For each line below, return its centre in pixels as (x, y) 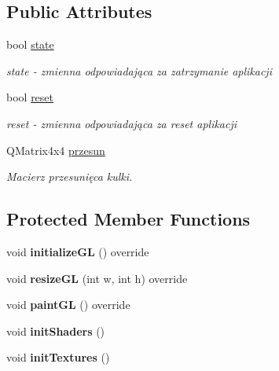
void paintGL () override (68, 305)
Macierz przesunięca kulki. (70, 176)
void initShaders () (56, 331)
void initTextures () (58, 357)
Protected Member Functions (128, 219)
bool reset (30, 97)
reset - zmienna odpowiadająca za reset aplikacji (122, 123)
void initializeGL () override (78, 251)
